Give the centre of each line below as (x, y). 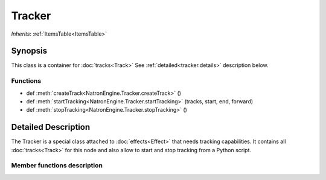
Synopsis (29, 51)
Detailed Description (51, 127)
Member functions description (57, 166)
